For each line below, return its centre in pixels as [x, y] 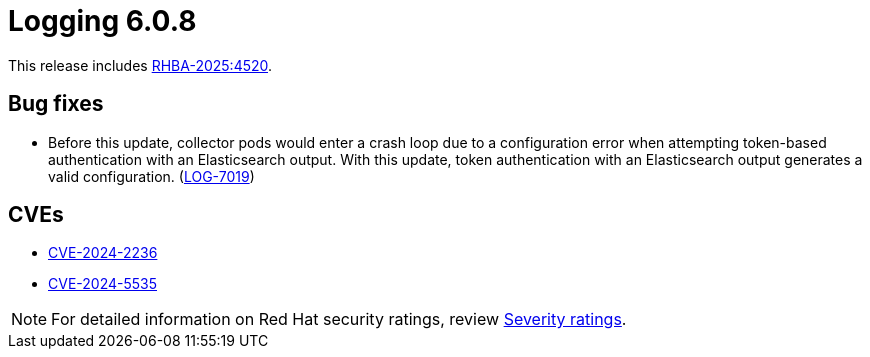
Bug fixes [56, 104]
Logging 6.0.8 [102, 21]
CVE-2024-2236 [103, 253]
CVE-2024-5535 [103, 284]
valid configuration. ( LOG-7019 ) [151, 176]
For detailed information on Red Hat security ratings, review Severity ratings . [339, 319]
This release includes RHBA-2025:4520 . [140, 65]
